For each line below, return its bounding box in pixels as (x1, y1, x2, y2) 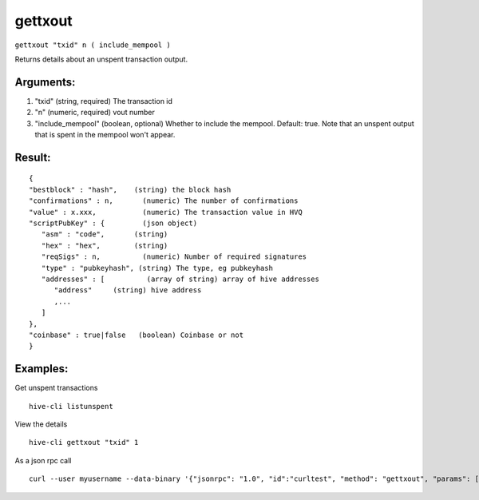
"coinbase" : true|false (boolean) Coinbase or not (29, 330, 243, 339)
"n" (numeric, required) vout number (34, 108, 155, 117)
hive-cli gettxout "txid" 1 (29, 438, 139, 447)
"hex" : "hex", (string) (41, 240, 168, 250)
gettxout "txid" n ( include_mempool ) (14, 40, 171, 50)
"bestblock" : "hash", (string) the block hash (29, 185, 232, 194)
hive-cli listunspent (29, 402, 113, 411)
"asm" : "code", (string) (41, 230, 168, 239)
